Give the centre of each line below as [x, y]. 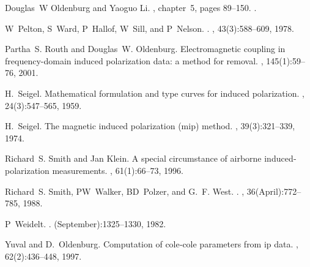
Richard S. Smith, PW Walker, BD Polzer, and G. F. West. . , [125, 191]
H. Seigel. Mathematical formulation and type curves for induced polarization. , [155, 93]
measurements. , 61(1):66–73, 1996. [118, 170]
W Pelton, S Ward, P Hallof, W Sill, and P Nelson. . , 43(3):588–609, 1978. [149, 28]
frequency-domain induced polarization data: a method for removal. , [134, 60]
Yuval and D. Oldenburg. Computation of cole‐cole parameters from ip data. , [152, 244]
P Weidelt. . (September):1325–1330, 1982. [86, 223]
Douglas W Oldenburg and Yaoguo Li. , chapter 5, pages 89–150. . [131, 7]
